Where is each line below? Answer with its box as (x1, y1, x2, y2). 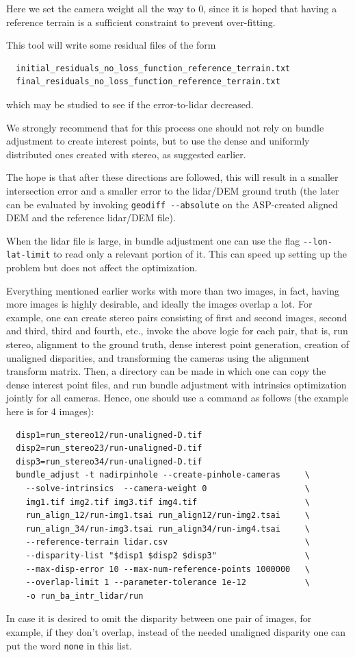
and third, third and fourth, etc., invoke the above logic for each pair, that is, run (6, 323, 348, 338)
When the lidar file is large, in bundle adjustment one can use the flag (6, 233, 300, 247)
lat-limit (6, 250, 51, 260)
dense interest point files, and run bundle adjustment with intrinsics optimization (6, 377, 347, 391)
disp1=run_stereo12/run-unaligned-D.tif (16, 430, 202, 440)
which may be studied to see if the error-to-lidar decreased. (6, 97, 254, 111)
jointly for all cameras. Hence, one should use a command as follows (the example (6, 391, 349, 405)
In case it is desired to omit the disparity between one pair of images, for (6, 611, 312, 625)
